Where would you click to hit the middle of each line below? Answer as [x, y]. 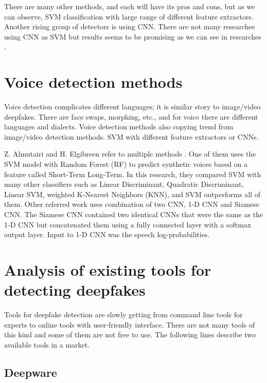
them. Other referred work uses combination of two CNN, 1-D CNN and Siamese [132, 204]
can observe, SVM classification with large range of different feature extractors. [129, 16]
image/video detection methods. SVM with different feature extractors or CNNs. [131, 136]
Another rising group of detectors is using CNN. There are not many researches [130, 26]
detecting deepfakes [75, 290]
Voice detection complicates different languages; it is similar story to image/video [132, 107]
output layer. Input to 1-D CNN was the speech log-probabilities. [107, 234]
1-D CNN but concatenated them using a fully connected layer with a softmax [128, 224]
